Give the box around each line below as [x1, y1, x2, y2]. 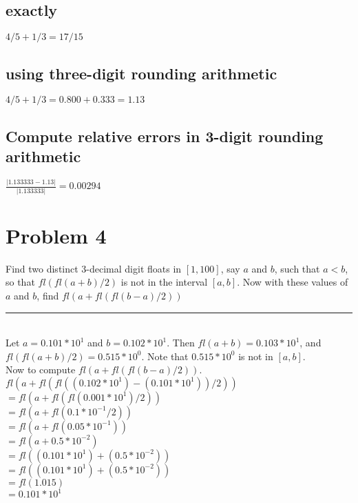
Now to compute [6, 362, 76, 377]
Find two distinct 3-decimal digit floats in [6, 261, 182, 275]
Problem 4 [6, 221, 107, 249]
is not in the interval [120, 275, 208, 289]
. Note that [141, 348, 189, 363]
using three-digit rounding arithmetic [6, 62, 277, 83]
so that [6, 275, 35, 289]
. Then [167, 335, 195, 350]
